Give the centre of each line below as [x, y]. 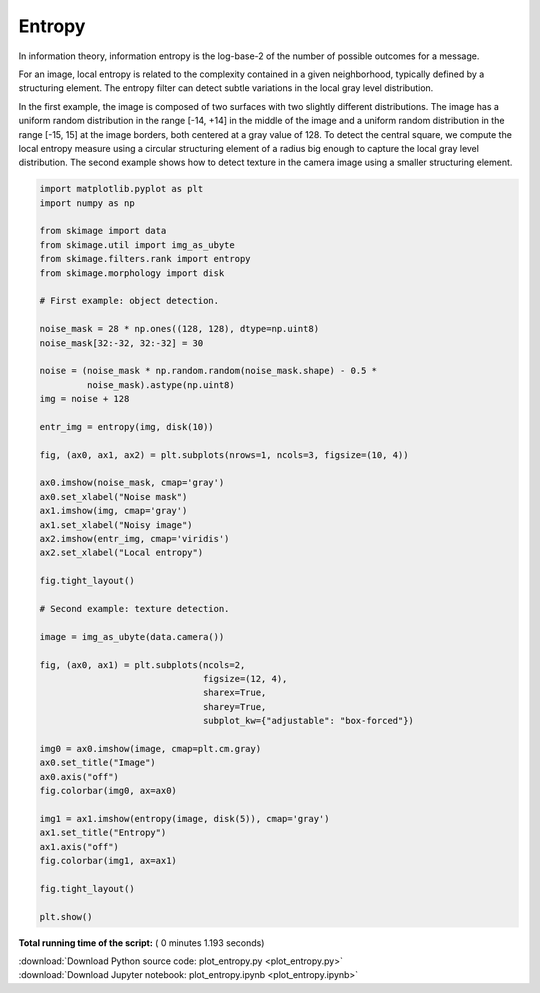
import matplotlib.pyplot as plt [121, 189]
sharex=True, [234, 693]
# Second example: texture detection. [134, 608]
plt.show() [66, 916]
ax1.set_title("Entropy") [103, 833]
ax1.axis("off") [79, 846]
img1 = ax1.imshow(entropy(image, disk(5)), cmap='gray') [184, 818]
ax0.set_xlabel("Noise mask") [113, 496]
